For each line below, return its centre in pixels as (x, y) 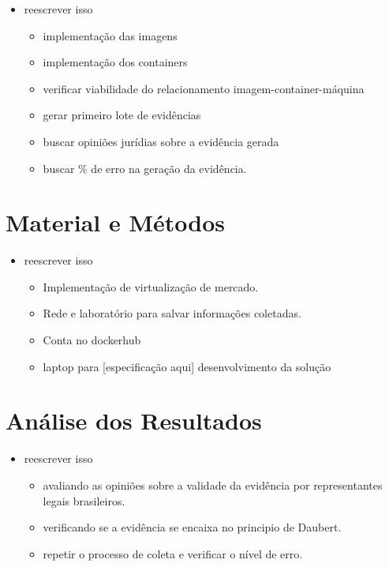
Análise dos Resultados (134, 421)
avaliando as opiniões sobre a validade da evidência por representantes (213, 484)
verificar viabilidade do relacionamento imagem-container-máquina (204, 88)
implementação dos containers (115, 62)
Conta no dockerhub (92, 340)
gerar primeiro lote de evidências (122, 115)
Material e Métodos (116, 222)
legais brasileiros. (84, 500)
